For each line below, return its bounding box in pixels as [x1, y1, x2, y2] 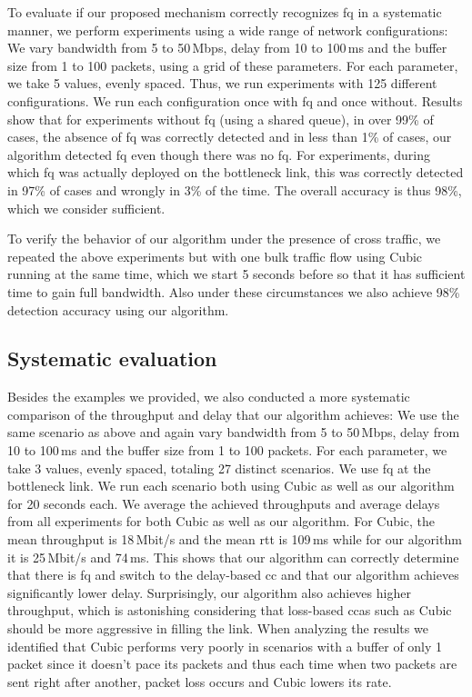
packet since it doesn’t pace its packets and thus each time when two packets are [7, 654, 457, 673]
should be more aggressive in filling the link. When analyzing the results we [7, 619, 428, 638]
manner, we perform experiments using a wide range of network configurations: [7, 20, 448, 39]
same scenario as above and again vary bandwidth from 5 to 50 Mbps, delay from [7, 423, 460, 442]
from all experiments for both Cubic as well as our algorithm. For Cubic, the [7, 512, 436, 531]
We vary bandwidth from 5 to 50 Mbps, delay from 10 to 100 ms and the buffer [7, 38, 447, 57]
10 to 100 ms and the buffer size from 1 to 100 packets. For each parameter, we [7, 441, 447, 460]
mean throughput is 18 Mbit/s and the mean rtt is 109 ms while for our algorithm [7, 530, 462, 549]
